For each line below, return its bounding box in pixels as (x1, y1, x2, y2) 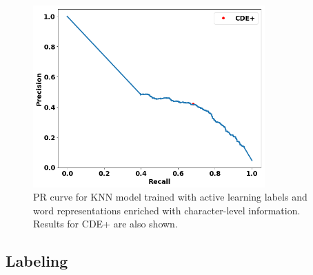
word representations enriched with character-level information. (33, 203, 301, 217)
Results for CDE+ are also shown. (33, 216, 178, 231)
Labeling (6, 250, 68, 272)
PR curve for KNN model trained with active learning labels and (33, 190, 307, 204)
